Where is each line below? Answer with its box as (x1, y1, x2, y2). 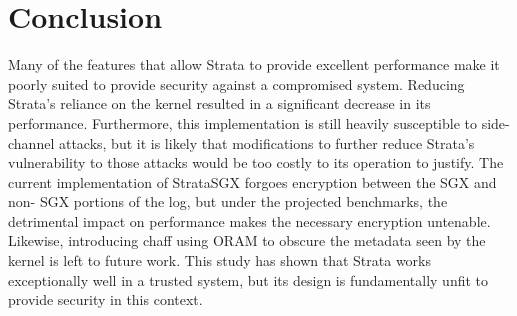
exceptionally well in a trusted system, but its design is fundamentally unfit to (8, 269, 489, 290)
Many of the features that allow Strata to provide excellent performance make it (8, 54, 500, 75)
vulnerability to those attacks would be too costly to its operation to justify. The (8, 152, 504, 173)
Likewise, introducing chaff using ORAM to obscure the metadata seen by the (8, 230, 486, 251)
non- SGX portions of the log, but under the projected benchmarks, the (8, 191, 448, 212)
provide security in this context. (8, 289, 203, 310)
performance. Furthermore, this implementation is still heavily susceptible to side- (8, 112, 510, 133)
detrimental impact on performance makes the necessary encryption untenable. (8, 210, 491, 231)
